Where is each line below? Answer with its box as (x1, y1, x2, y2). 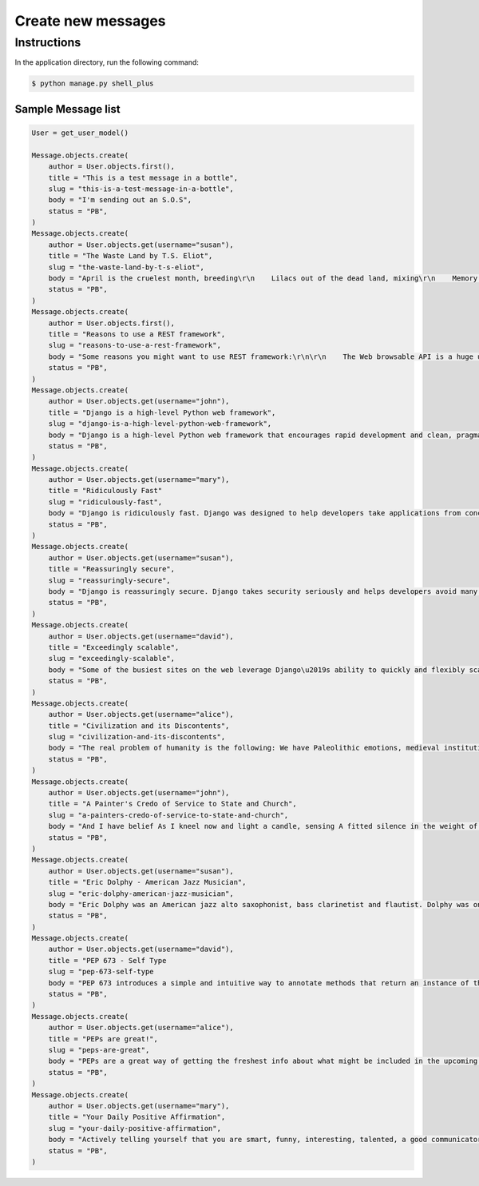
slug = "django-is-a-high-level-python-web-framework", (48, 420, 272, 428)
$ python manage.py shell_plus (31, 79, 155, 88)
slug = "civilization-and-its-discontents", (48, 732, 226, 742)
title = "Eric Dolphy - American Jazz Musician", (48, 878, 247, 887)
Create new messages (14, 12, 166, 30)
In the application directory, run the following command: (14, 58, 200, 67)
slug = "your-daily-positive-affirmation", (48, 1124, 221, 1132)
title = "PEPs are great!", (48, 1034, 159, 1043)
